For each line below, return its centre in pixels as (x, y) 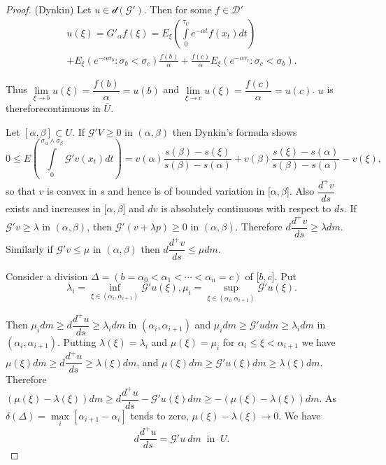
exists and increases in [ (56, 208)
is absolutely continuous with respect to (246, 208)
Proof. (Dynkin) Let (49, 9)
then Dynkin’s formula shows (235, 131)
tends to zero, (159, 415)
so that (21, 191)
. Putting (77, 341)
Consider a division (47, 276)
